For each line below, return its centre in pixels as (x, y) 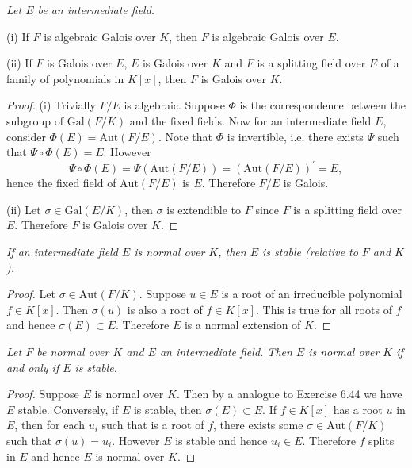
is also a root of (165, 309)
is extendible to (204, 209)
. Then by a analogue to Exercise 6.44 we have (289, 394)
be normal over (73, 351)
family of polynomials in (65, 78)
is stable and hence (221, 440)
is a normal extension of (242, 325)
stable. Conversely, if (69, 409)
